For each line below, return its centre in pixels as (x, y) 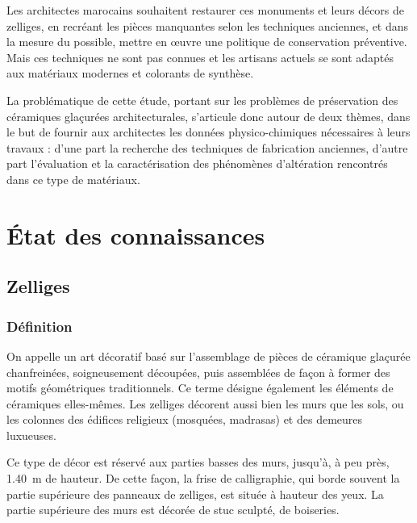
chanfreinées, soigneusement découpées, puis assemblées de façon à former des (198, 372)
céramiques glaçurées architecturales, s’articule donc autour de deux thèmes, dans (208, 116)
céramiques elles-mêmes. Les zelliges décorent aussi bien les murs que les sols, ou (205, 403)
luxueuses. (31, 435)
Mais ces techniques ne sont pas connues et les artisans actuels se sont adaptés (200, 57)
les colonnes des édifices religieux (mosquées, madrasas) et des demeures (185, 419)
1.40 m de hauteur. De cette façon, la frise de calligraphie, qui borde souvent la (203, 478)
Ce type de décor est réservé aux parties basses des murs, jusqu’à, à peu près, (198, 462)
